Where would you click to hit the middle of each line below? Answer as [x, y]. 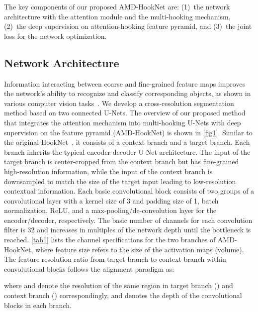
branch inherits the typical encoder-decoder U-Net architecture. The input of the [127, 152]
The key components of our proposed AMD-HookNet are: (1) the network [117, 6]
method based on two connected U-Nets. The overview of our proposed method [125, 113]
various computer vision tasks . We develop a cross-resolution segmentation [119, 103]
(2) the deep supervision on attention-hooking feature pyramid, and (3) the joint [128, 26]
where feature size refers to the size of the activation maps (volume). [139, 249]
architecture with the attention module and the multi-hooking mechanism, [117, 16]
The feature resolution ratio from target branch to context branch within [115, 259]
